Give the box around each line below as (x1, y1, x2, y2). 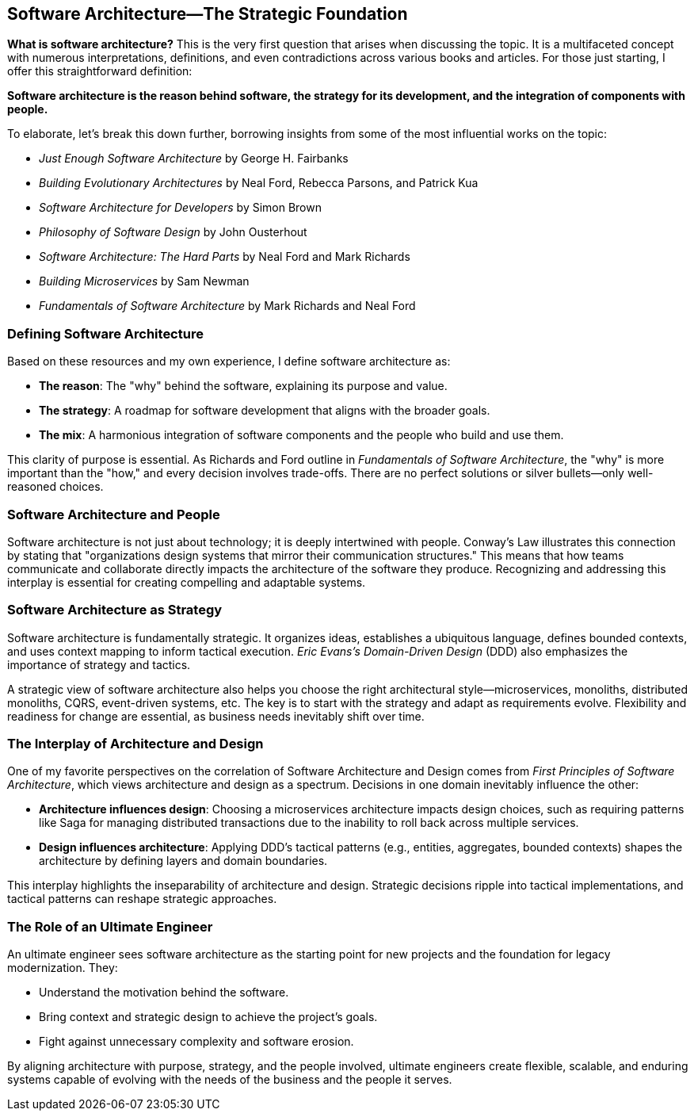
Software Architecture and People (7, 506, 220, 522)
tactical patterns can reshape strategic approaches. (7, 892, 277, 906)
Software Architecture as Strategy (7, 602, 223, 618)
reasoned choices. (7, 480, 104, 494)
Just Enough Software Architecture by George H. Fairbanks (39, 151, 349, 166)
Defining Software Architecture (7, 325, 204, 342)
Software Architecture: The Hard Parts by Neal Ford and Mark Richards (39, 250, 410, 264)
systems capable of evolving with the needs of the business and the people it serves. (7, 1073, 452, 1087)
